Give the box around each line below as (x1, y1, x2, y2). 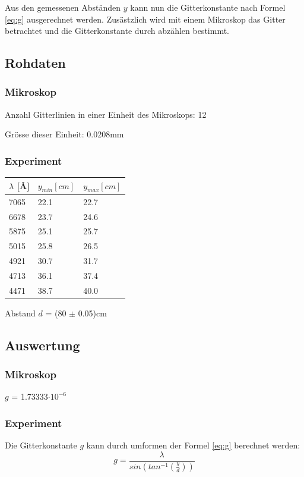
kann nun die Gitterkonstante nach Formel (130, 1, 286, 13)
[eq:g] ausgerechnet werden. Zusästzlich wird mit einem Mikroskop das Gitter (5, 12, 286, 25)
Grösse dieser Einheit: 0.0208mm (5, 128, 124, 140)
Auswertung (5, 335, 80, 354)
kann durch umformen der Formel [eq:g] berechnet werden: (86, 439, 300, 451)
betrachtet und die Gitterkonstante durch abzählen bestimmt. (5, 24, 229, 37)
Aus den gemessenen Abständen (5, 1, 121, 13)
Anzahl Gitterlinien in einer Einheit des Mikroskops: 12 (5, 108, 207, 120)
